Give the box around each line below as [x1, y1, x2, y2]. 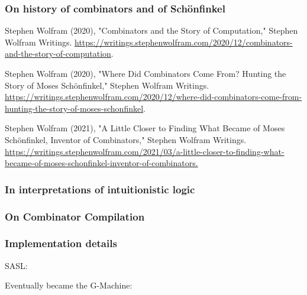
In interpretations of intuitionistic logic [5, 181, 195, 196]
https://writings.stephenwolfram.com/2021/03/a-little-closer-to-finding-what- [5, 145, 285, 157]
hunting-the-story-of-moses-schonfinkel [5, 102, 144, 114]
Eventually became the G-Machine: [5, 279, 133, 291]
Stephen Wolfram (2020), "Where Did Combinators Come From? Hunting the [5, 67, 286, 79]
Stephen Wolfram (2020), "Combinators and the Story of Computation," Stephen [5, 24, 298, 37]
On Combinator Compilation [5, 209, 145, 223]
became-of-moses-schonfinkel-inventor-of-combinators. [5, 157, 198, 169]
